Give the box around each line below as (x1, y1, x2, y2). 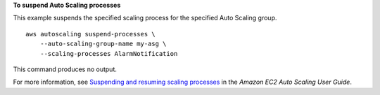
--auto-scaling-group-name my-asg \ (39, 40, 167, 48)
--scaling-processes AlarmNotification (39, 50, 178, 57)
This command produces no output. (13, 65, 118, 73)
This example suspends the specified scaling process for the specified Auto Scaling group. (13, 14, 277, 22)
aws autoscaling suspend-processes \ (25, 30, 156, 38)
